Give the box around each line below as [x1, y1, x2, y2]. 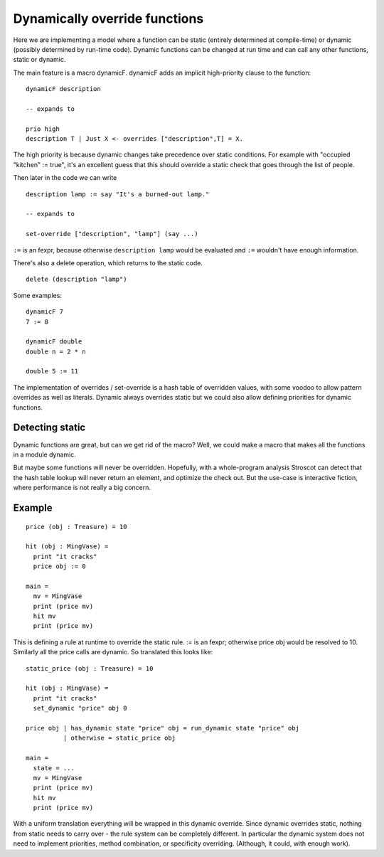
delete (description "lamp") [26, 275, 127, 284]
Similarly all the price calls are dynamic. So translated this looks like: [13, 648, 213, 656]
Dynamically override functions [13, 11, 204, 26]
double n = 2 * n [26, 347, 86, 356]
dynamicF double [26, 338, 82, 346]
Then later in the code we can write [13, 174, 117, 182]
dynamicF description [26, 85, 101, 93]
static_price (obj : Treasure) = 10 [26, 664, 154, 672]
